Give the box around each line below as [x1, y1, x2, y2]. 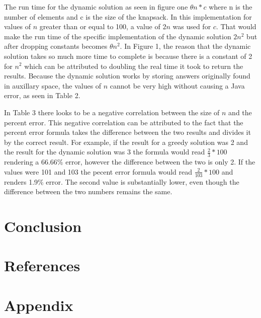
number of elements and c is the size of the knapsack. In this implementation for [4, 11, 252, 22]
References [4, 255, 80, 276]
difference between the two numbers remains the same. [4, 186, 172, 197]
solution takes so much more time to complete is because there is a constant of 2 [4, 50, 252, 61]
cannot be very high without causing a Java [110, 80, 245, 91]
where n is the [209, 2, 252, 12]
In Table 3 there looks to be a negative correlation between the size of [4, 107, 220, 117]
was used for [172, 21, 211, 32]
